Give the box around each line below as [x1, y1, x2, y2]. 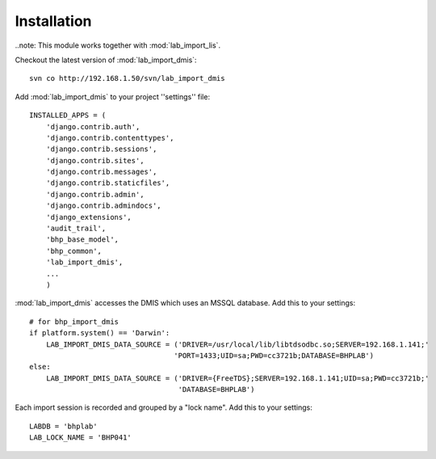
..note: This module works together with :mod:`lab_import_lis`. [15, 40, 221, 50]
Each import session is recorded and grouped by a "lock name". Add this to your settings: [15, 402, 312, 412]
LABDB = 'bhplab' [29, 421, 98, 431]
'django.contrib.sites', [45, 156, 145, 165]
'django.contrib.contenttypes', [45, 133, 174, 142]
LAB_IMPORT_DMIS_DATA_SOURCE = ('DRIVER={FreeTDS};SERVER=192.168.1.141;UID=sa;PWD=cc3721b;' [45, 373, 430, 383]
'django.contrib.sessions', [45, 145, 157, 154]
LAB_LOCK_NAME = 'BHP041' [29, 433, 132, 442]
